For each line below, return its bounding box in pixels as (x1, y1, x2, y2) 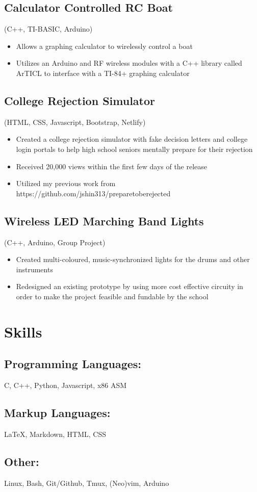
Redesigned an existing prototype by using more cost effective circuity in (16, 281, 243, 292)
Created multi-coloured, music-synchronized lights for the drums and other (16, 254, 250, 265)
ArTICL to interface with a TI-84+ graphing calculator (16, 67, 190, 78)
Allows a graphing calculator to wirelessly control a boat (16, 40, 193, 51)
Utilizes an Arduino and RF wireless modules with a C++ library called (16, 58, 242, 68)
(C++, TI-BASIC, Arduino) (4, 23, 93, 34)
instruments (16, 264, 53, 274)
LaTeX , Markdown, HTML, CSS (4, 428, 106, 439)
